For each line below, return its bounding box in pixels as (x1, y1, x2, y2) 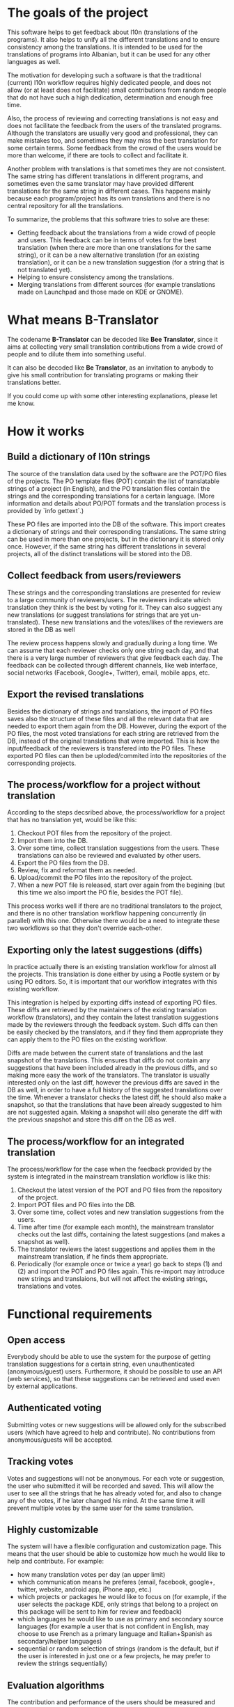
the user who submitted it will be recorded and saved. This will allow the (7, 1481, 214, 1490)
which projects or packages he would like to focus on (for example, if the (17, 1593, 227, 1601)
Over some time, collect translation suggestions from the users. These (17, 844, 219, 852)
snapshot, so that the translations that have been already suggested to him (7, 1101, 222, 1109)
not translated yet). (17, 265, 72, 274)
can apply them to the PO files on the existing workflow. (7, 1035, 168, 1044)
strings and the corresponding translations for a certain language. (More (7, 491, 214, 500)
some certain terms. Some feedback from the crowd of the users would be (7, 143, 221, 152)
